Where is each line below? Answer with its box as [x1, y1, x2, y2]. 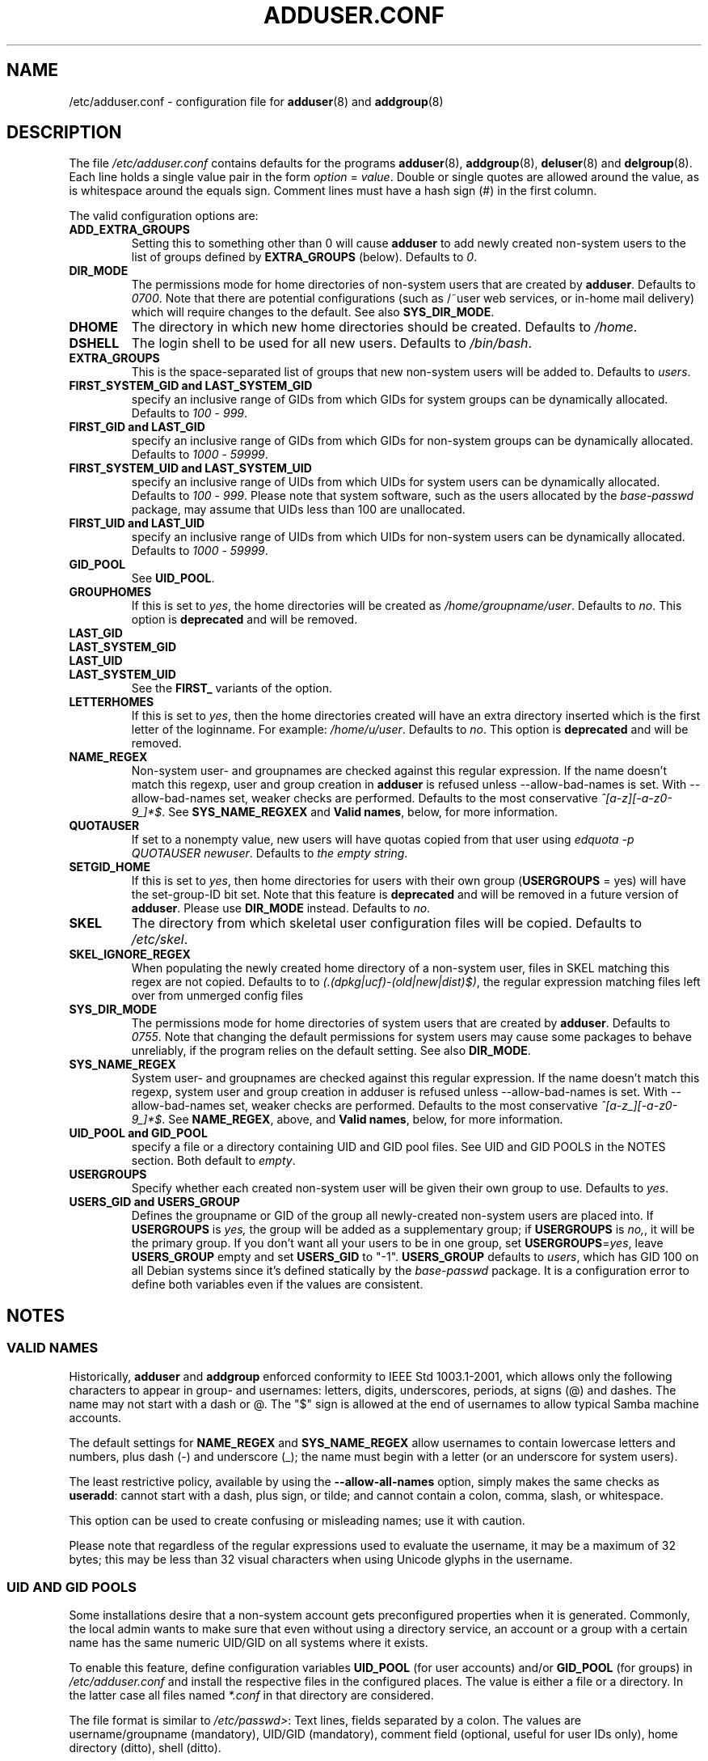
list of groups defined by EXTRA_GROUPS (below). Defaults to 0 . [131, 250, 478, 265]
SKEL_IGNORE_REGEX [69, 947, 191, 962]
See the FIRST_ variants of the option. [131, 681, 333, 696]
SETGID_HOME [69, 860, 150, 874]
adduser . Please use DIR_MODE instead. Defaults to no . [131, 901, 431, 916]
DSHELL [69, 335, 120, 352]
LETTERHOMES [69, 695, 154, 709]
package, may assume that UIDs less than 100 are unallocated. [131, 502, 466, 517]
